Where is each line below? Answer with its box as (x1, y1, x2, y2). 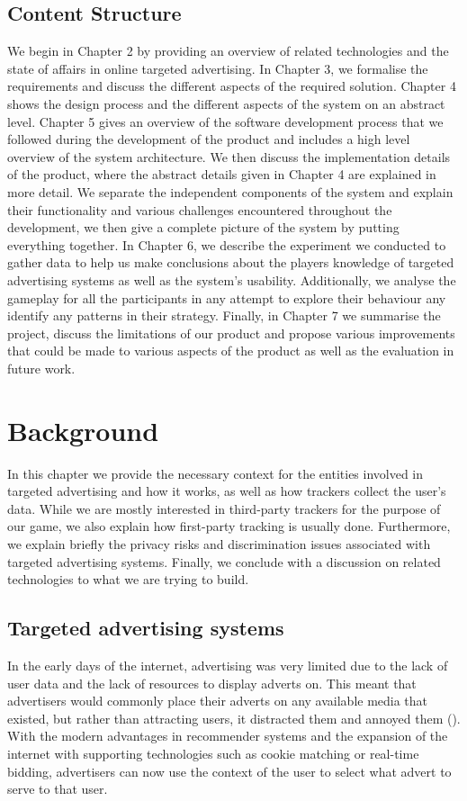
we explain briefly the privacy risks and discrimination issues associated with (7, 534, 431, 553)
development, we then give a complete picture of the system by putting (7, 218, 400, 237)
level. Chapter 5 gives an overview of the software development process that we (7, 112, 444, 130)
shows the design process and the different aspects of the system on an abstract (7, 94, 445, 112)
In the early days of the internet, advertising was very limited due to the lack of (7, 655, 448, 674)
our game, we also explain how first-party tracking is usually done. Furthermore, (7, 517, 451, 535)
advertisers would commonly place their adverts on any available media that (7, 691, 428, 710)
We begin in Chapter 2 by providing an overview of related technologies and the (7, 41, 449, 60)
